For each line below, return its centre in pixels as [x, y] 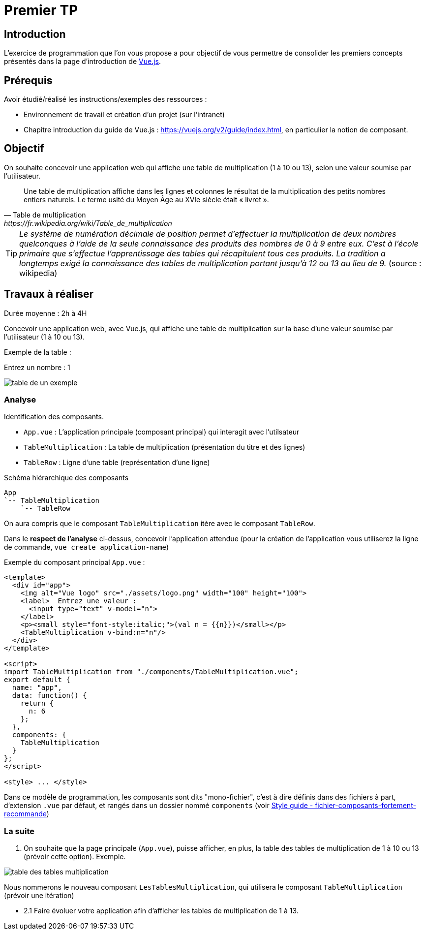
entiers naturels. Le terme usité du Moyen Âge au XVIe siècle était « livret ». [146, 199]
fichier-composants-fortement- [365, 806]
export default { [37, 680]
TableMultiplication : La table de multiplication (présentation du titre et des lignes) [165, 447]
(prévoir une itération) [39, 896]
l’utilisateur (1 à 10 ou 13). [44, 337]
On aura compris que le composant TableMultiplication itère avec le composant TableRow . [160, 524]
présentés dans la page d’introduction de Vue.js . [82, 62]
